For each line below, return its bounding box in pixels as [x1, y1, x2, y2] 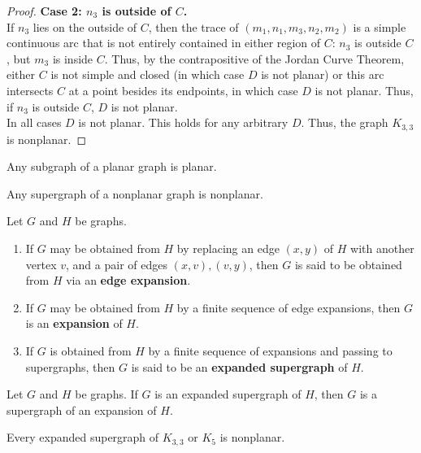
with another [350, 239, 414, 256]
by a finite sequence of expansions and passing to [148, 342, 393, 359]
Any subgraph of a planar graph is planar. [7, 158, 217, 175]
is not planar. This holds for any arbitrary [78, 114, 289, 131]
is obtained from [50, 342, 132, 359]
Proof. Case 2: [7, 2, 82, 19]
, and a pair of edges [66, 255, 167, 272]
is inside [52, 50, 93, 67]
